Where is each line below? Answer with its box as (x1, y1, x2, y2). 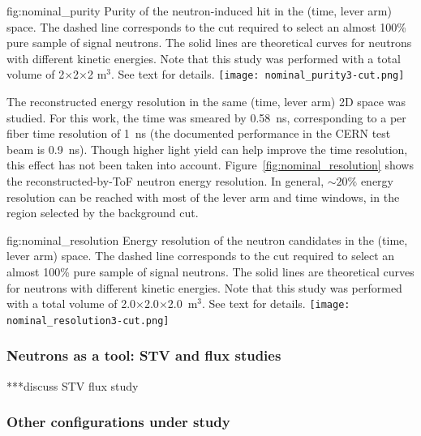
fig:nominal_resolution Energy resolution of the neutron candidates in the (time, (6, 231, 408, 248)
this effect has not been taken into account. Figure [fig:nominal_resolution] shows (6, 156, 414, 173)
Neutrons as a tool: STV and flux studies (6, 345, 281, 365)
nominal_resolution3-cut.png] (6, 314, 170, 327)
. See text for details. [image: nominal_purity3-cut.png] (111, 66, 405, 83)
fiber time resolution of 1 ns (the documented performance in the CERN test (6, 125, 391, 142)
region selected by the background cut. (6, 204, 199, 221)
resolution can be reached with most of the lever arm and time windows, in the (6, 188, 400, 205)
